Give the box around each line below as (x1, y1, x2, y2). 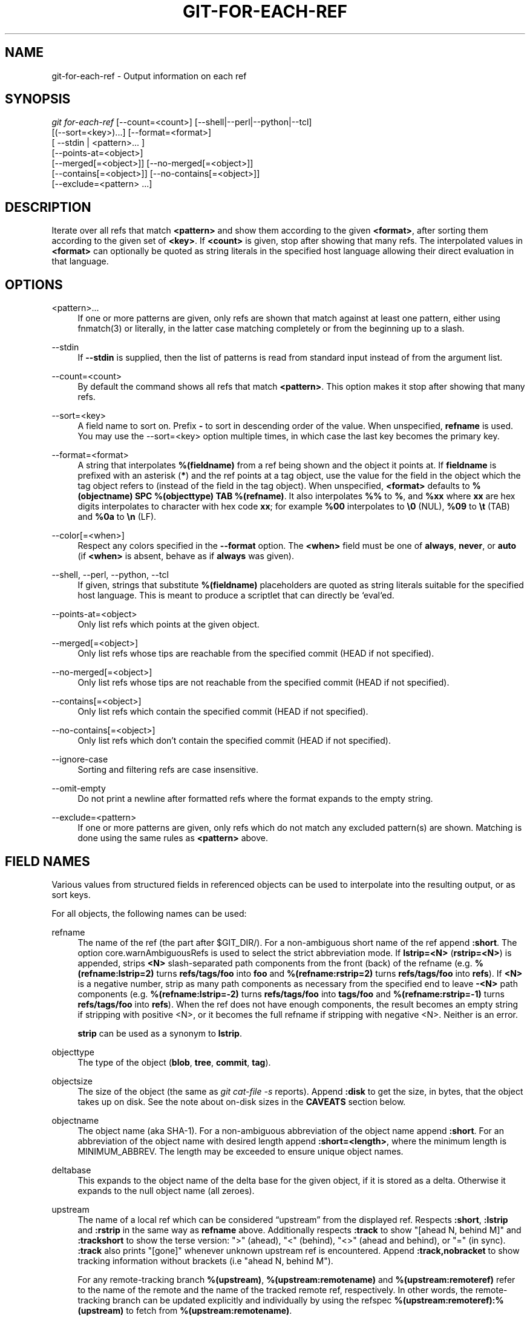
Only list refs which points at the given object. (77, 619, 260, 630)
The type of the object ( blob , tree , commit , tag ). (77, 1057, 271, 1067)
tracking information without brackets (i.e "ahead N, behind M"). (77, 1255, 333, 1266)
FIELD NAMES (5, 853, 90, 869)
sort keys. (51, 889, 91, 900)
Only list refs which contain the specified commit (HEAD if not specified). (77, 706, 368, 717)
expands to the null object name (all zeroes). (77, 1185, 255, 1196)
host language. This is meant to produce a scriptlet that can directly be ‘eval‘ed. (77, 590, 394, 601)
